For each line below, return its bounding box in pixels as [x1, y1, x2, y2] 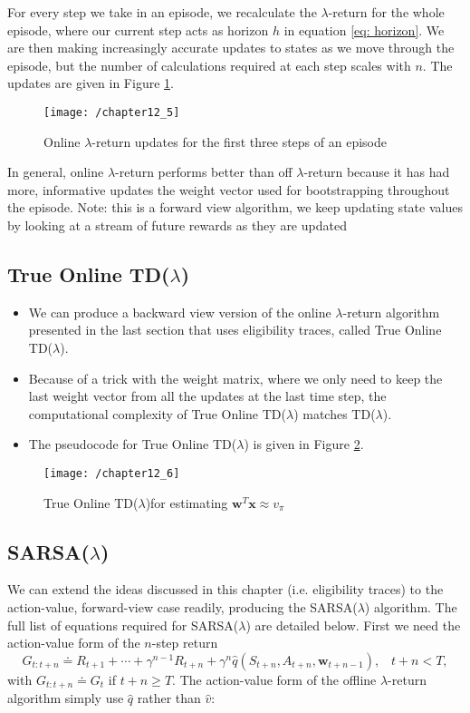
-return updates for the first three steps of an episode [91, 132, 387, 151]
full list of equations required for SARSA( [7, 615, 239, 634]
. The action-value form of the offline [172, 669, 377, 689]
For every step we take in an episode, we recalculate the [7, 3, 317, 21]
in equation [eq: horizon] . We [283, 20, 445, 39]
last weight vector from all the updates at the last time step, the [28, 386, 387, 405]
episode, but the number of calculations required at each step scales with [7, 55, 411, 74]
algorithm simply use [7, 689, 124, 708]
